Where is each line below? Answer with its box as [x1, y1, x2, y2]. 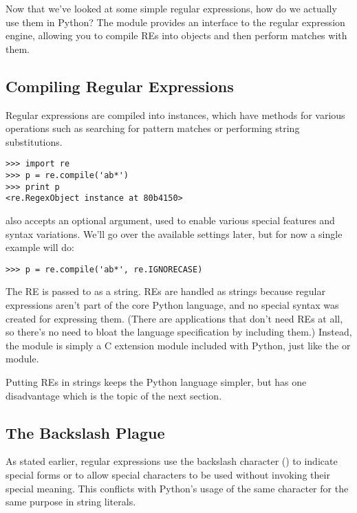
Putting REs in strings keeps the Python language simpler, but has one [6, 374, 307, 389]
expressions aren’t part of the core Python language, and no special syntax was [6, 298, 339, 312]
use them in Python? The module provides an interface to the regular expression [6, 14, 345, 29]
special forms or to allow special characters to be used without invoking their [6, 467, 330, 481]
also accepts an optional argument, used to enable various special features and [6, 212, 335, 227]
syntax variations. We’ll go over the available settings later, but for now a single [6, 226, 343, 241]
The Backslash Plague [6, 422, 165, 443]
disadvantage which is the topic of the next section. [6, 388, 222, 402]
